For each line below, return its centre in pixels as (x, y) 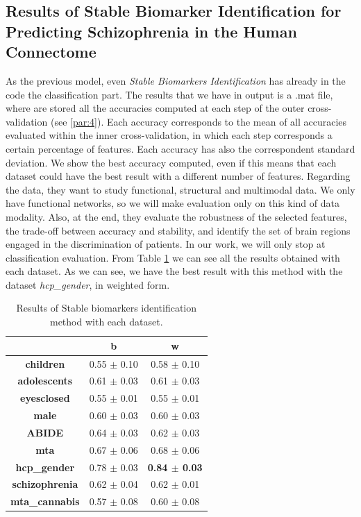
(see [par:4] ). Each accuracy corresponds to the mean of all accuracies (199, 121)
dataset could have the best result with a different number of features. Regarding (178, 176)
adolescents (45, 381)
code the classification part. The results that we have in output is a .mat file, (169, 94)
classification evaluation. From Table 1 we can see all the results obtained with (173, 257)
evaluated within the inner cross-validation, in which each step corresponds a (169, 135)
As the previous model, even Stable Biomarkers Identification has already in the (176, 80)
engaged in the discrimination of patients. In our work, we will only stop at (166, 244)
